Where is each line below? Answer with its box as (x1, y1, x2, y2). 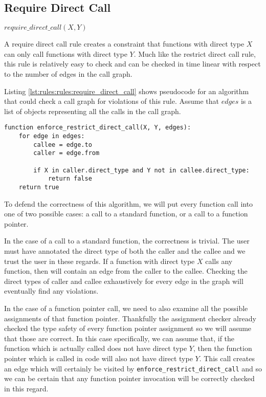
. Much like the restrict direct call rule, (134, 48, 256, 59)
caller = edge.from (33, 149, 100, 157)
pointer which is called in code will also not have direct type (4, 352, 193, 363)
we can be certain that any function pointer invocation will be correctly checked (4, 373, 255, 384)
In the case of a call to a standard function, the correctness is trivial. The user (4, 235, 250, 246)
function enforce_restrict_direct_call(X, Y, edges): (4, 124, 191, 131)
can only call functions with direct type (4, 48, 127, 59)
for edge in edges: (18, 133, 85, 140)
